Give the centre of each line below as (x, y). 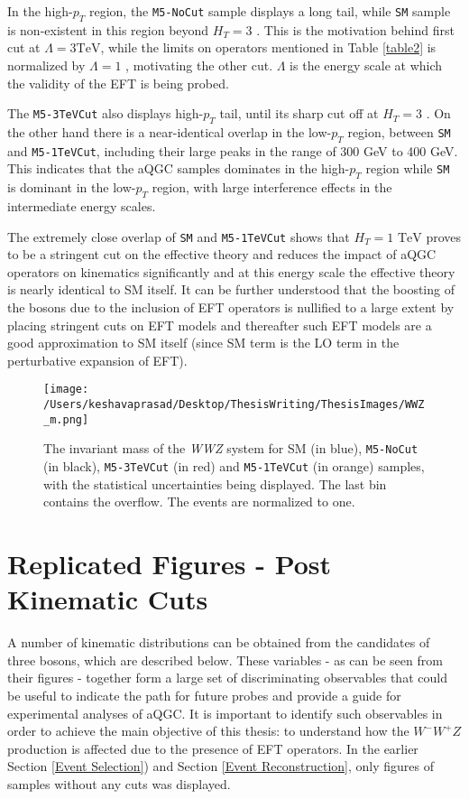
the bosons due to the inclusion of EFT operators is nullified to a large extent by (231, 307)
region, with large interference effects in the (272, 187)
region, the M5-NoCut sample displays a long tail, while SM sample (270, 11)
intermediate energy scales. (82, 206)
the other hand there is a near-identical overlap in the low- (170, 131)
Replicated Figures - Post (170, 564)
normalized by (46, 65)
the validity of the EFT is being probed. (118, 83)
